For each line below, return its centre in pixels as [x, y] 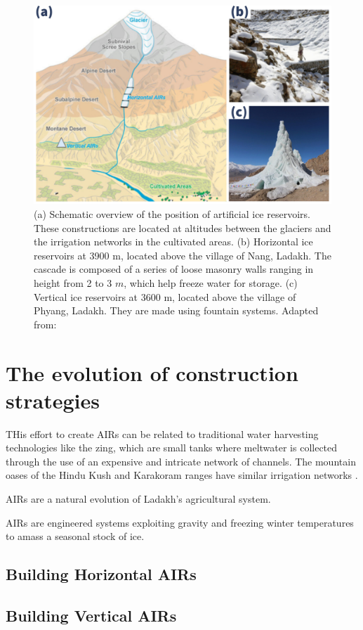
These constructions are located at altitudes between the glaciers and [183, 227]
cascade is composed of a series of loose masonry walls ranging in [174, 269]
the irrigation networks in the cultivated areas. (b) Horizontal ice [173, 242]
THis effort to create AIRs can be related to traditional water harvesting [162, 433]
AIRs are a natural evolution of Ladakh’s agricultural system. [138, 499]
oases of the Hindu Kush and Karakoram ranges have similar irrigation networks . [182, 475]
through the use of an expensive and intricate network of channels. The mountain [181, 461]
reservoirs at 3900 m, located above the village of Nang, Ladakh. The [183, 255]
